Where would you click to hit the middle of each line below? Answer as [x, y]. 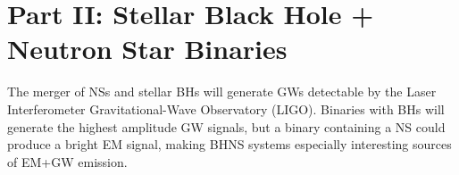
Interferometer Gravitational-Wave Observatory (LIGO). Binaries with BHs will [226, 108]
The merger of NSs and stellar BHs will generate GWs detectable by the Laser [222, 92]
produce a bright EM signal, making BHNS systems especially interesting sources [229, 144]
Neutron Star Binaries [147, 49]
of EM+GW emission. [67, 161]
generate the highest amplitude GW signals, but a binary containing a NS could [226, 126]
